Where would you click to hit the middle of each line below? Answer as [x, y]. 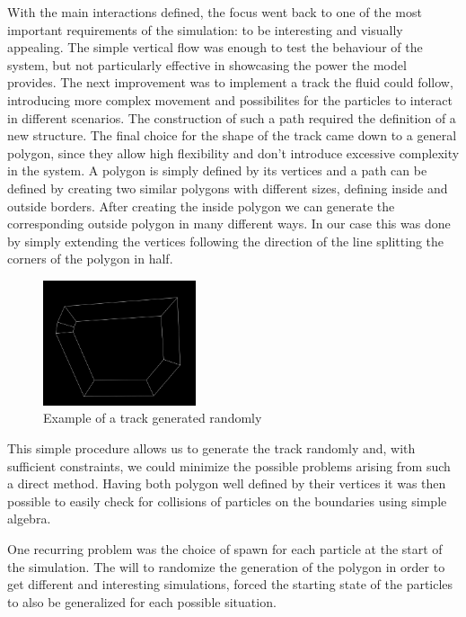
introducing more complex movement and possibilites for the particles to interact [230, 99]
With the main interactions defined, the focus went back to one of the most [215, 12]
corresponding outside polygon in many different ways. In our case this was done [229, 224]
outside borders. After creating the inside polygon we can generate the [201, 206]
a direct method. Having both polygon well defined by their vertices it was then [227, 483]
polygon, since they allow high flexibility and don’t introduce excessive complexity [233, 152]
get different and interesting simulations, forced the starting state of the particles [230, 584]
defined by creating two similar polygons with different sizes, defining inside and [228, 188]
